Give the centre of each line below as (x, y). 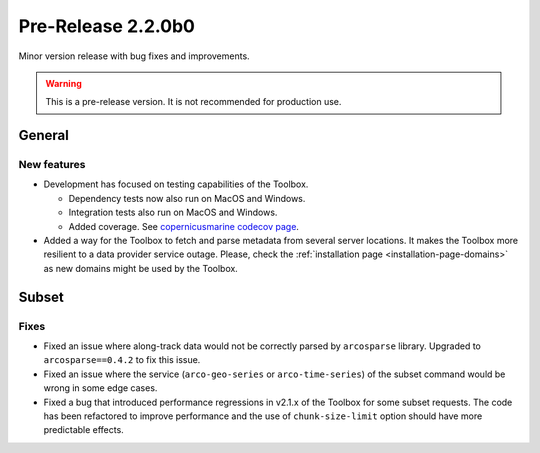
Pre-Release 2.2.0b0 (106, 26)
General (44, 135)
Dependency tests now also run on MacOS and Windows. (187, 198)
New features (52, 165)
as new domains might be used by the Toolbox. (141, 268)
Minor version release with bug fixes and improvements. (134, 56)
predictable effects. (83, 430)
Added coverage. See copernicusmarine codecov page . (184, 226)
